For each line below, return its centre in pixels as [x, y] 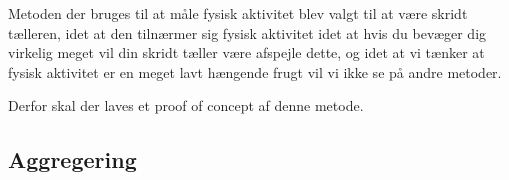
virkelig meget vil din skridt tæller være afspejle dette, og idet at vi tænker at [246, 52]
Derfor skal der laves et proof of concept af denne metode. [186, 105]
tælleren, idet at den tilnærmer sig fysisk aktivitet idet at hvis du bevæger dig [247, 32]
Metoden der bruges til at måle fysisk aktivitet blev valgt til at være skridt [238, 13]
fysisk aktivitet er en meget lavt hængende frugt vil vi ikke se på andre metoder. [255, 71]
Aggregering [72, 159]
